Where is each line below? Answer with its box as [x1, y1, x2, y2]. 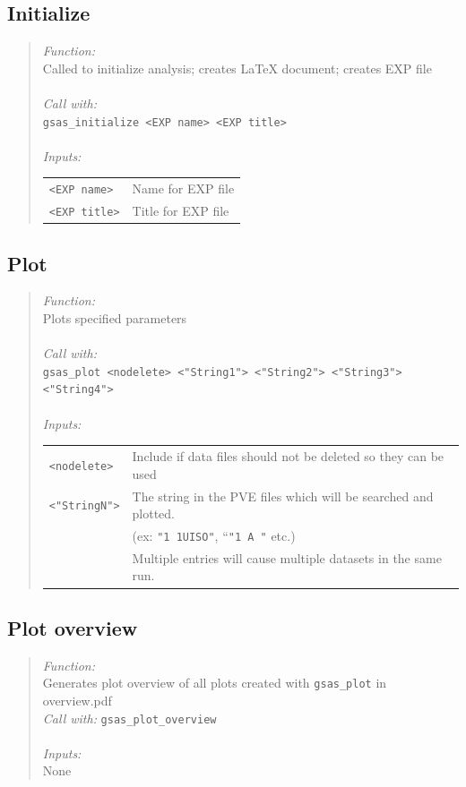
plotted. [132, 504, 176, 523]
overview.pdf [42, 690, 112, 709]
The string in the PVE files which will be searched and [132, 486, 434, 505]
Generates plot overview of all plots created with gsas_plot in [42, 673, 387, 692]
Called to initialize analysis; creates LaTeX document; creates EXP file [42, 58, 432, 77]
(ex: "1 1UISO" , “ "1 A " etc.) [132, 526, 296, 544]
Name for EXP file [132, 179, 235, 198]
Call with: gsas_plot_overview [42, 708, 217, 727]
